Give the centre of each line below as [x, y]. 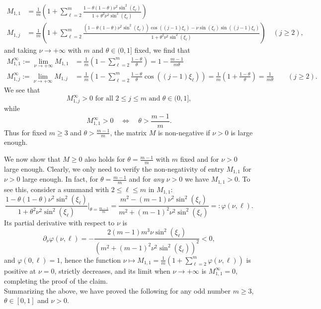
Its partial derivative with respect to [59, 222]
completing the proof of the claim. [56, 281]
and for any [147, 179]
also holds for [105, 159]
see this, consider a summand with [57, 189]
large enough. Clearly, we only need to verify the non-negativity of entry [114, 168]
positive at [20, 270]
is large [242, 132]
